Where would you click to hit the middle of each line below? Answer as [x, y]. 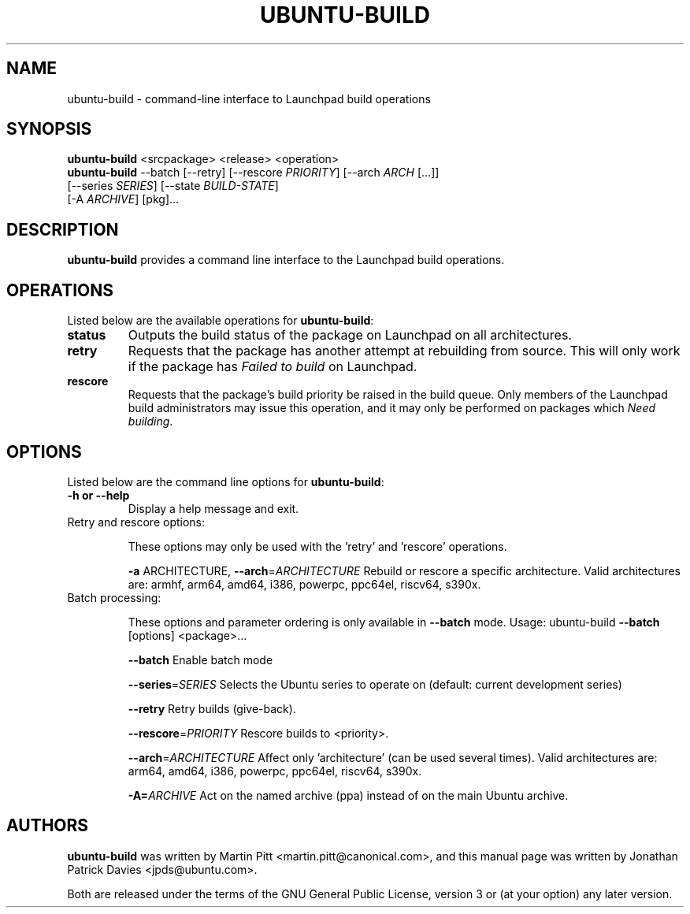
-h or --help [98, 495]
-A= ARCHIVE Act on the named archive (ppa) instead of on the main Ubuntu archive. [348, 795]
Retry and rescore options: [136, 522]
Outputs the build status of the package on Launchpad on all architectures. [350, 335]
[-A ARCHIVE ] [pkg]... [123, 199]
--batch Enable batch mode [200, 659]
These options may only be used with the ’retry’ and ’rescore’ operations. [317, 546]
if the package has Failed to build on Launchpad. [273, 367]
